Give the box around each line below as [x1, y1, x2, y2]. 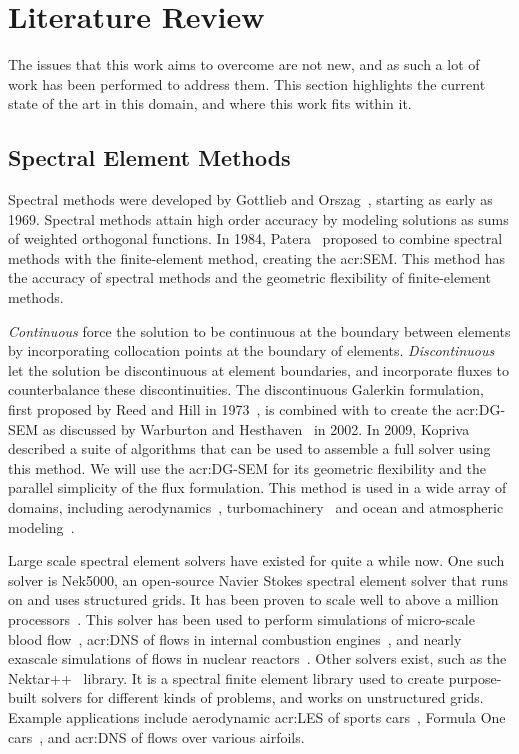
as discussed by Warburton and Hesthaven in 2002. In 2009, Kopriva [42, 418, 470, 439]
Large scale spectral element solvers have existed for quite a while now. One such [8, 550, 505, 571]
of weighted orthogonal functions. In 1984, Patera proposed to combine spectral [8, 228, 503, 249]
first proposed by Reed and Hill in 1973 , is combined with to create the [8, 399, 452, 420]
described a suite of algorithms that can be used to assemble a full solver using [8, 438, 491, 459]
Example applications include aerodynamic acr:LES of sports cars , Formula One [8, 706, 506, 727]
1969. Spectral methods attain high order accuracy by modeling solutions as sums [8, 208, 509, 229]
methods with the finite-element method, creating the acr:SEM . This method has [8, 247, 506, 268]
